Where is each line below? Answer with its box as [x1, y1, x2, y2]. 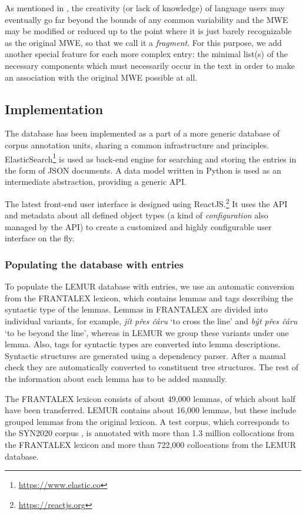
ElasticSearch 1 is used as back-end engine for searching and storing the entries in [5, 151, 297, 165]
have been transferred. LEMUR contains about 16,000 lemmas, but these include [5, 404, 297, 416]
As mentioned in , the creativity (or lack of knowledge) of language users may [5, 2, 285, 14]
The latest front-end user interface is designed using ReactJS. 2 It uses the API [5, 195, 288, 210]
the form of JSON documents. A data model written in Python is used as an [5, 164, 281, 176]
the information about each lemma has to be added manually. [5, 372, 227, 384]
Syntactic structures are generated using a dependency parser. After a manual [5, 349, 286, 361]
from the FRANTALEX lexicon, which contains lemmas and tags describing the [5, 291, 293, 304]
